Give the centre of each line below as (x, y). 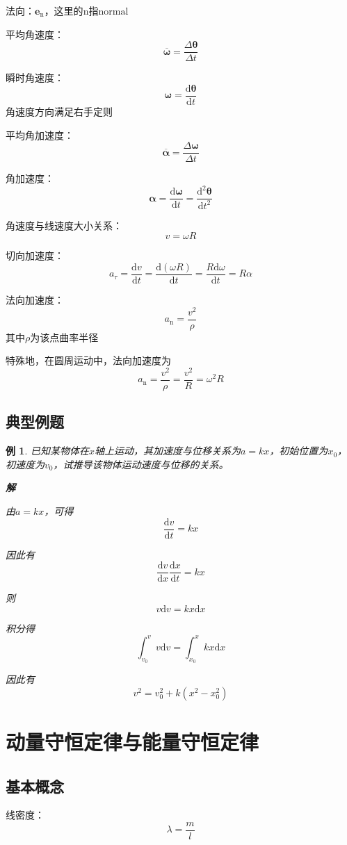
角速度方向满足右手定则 (59, 111)
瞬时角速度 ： (35, 77)
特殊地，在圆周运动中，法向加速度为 (88, 360)
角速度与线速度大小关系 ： (64, 225)
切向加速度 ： (35, 255)
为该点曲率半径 (64, 337)
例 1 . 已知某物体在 (47, 451)
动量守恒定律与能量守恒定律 (132, 741)
